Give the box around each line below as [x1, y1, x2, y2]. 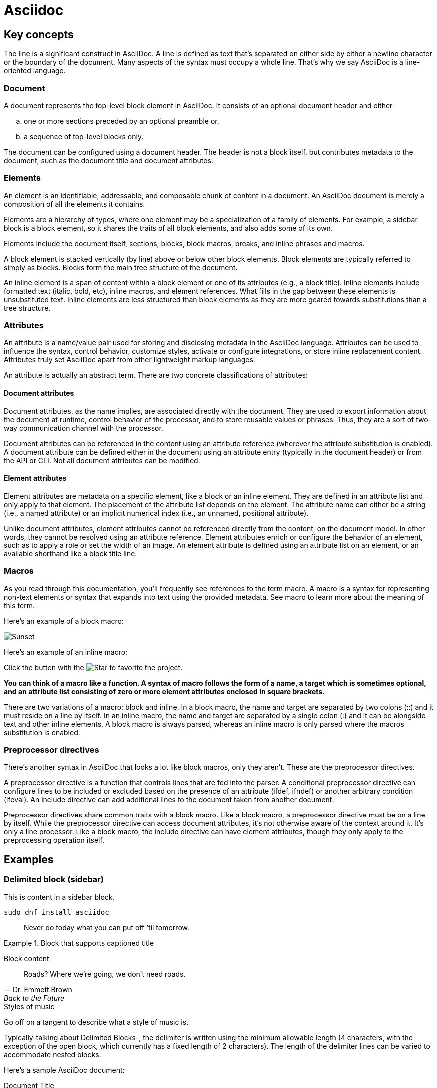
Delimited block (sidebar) [4, 874, 104, 885]
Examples [4, 853, 54, 866]
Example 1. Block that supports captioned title [4, 938, 154, 947]
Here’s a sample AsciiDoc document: [4, 1065, 125, 1074]
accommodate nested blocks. [4, 1050, 101, 1059]
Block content [4, 954, 49, 963]
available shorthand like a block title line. [4, 549, 137, 558]
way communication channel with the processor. [4, 423, 163, 432]
